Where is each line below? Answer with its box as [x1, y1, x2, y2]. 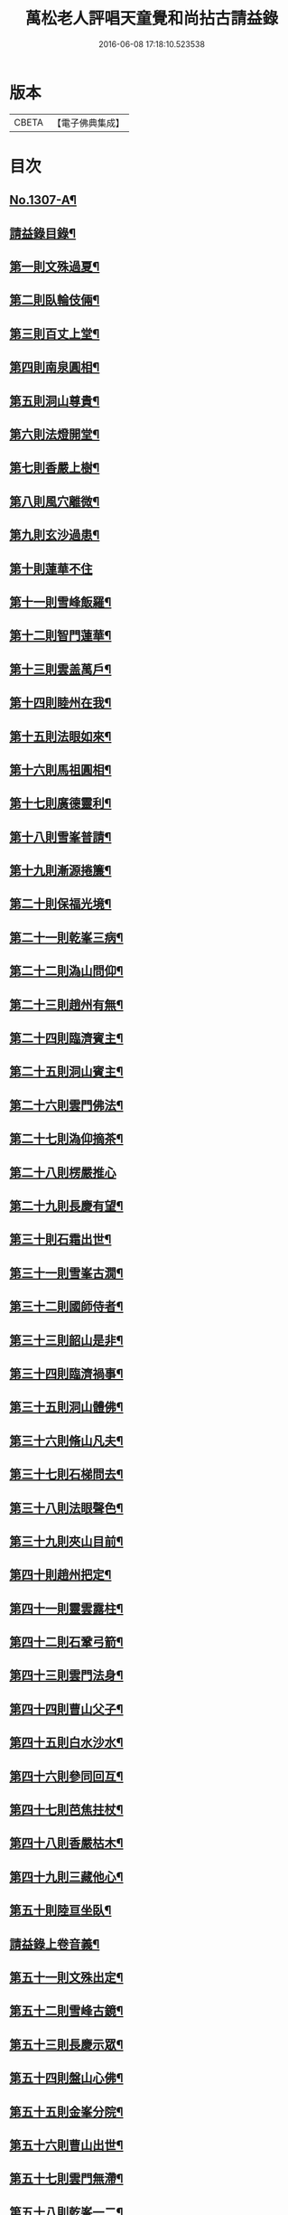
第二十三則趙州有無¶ [9, 997, 124, 1012]
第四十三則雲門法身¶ [9, 1668, 124, 1684]
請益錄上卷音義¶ [9, 1936, 100, 1952]
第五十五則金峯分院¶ [9, 2104, 124, 2119]
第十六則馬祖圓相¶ [9, 762, 112, 777]
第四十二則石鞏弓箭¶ [9, 1635, 124, 1650]
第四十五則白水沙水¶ [9, 1735, 124, 1750]
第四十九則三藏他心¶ [9, 1869, 124, 1884]
